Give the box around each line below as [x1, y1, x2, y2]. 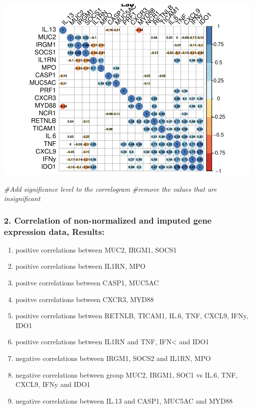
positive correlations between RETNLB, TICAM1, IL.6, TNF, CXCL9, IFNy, [15, 310, 249, 321]
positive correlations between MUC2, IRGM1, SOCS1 [15, 244, 177, 255]
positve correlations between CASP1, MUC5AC [15, 278, 159, 288]
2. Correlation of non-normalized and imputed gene [4, 214, 212, 226]
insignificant [4, 193, 41, 204]
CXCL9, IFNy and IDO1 [15, 379, 91, 389]
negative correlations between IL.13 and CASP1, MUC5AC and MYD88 [15, 395, 233, 406]
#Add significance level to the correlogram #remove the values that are [4, 183, 217, 194]
